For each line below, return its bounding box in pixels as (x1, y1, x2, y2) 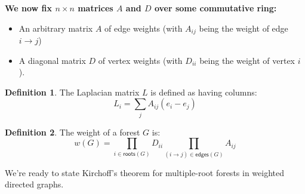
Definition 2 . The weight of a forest (5, 125, 140, 138)
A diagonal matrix (19, 54, 86, 66)
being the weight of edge (199, 21, 288, 34)
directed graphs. (5, 178, 64, 190)
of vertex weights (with (98, 54, 183, 66)
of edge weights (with (104, 21, 183, 34)
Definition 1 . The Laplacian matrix (5, 85, 140, 98)
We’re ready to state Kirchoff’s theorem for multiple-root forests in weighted (5, 166, 285, 178)
